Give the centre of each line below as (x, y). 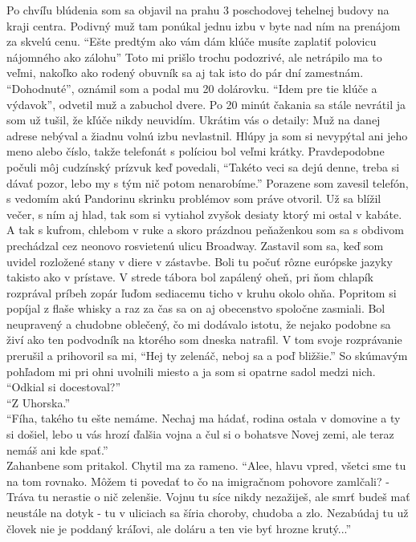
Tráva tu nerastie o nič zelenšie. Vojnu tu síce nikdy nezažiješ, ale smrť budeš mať (208, 497)
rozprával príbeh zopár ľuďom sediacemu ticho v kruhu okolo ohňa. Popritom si (202, 292)
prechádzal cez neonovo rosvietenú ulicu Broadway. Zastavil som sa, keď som (195, 245)
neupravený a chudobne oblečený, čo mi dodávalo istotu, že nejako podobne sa (199, 324)
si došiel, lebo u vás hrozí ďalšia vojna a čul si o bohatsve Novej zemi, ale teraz (200, 434)
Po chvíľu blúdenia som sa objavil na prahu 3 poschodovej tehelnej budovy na (198, 10)
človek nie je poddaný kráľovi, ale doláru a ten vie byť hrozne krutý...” (179, 528)
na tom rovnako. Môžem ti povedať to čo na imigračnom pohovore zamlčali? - (198, 481)
